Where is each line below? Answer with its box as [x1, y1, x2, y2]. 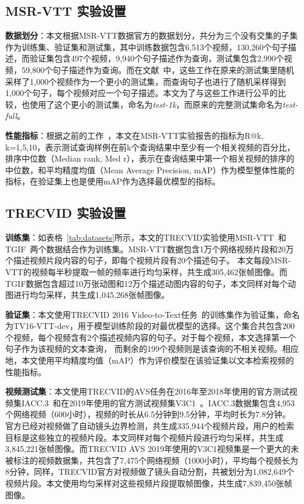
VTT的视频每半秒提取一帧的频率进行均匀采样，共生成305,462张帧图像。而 [5, 265, 288, 277]
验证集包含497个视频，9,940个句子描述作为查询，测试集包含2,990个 [29, 52, 284, 64]
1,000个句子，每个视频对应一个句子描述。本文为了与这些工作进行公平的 [5, 87, 278, 99]
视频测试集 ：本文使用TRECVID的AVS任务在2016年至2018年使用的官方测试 [5, 385, 289, 397]
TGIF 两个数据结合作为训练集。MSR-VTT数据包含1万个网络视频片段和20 [5, 242, 286, 255]
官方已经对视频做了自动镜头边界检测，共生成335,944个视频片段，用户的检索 [5, 420, 294, 432]
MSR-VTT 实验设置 [5, 2, 126, 20]
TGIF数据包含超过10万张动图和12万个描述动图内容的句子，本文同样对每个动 [5, 277, 296, 289]
